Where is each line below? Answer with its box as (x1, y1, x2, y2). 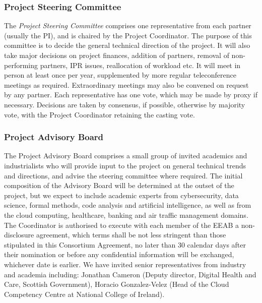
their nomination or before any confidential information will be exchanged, (4, 249, 234, 260)
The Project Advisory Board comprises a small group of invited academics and (4, 150, 247, 161)
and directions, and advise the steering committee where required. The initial (4, 170, 243, 180)
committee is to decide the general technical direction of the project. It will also (4, 40, 250, 50)
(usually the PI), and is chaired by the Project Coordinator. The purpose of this (4, 30, 252, 40)
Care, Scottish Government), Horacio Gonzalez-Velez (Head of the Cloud (4, 279, 229, 289)
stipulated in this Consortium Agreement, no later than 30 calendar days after (4, 239, 246, 250)
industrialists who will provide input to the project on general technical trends (4, 160, 246, 170)
